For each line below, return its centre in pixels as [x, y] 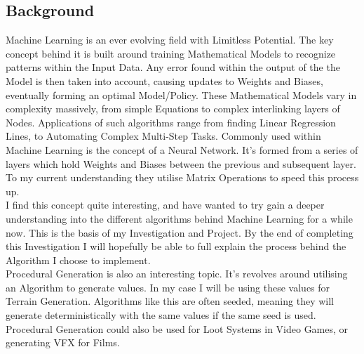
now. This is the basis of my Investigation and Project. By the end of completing [180, 232]
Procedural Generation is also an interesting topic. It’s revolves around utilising [177, 274]
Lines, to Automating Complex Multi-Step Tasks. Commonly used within [163, 136]
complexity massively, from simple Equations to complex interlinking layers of [173, 109]
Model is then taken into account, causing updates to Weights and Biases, [164, 80]
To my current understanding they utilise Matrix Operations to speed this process [182, 177]
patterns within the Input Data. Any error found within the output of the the [173, 67]
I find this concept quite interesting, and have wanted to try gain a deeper [165, 205]
